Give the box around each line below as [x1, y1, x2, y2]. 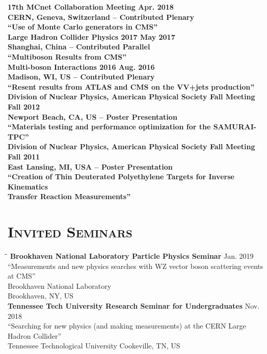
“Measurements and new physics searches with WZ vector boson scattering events [8, 260, 263, 271]
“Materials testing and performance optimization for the [8, 121, 211, 132]
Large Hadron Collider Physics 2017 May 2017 [8, 31, 175, 42]
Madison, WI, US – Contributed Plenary [8, 71, 155, 82]
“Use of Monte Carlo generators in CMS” [8, 21, 158, 32]
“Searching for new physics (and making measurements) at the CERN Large [8, 320, 246, 331]
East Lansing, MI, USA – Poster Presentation [8, 161, 173, 172]
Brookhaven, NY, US [8, 290, 73, 301]
